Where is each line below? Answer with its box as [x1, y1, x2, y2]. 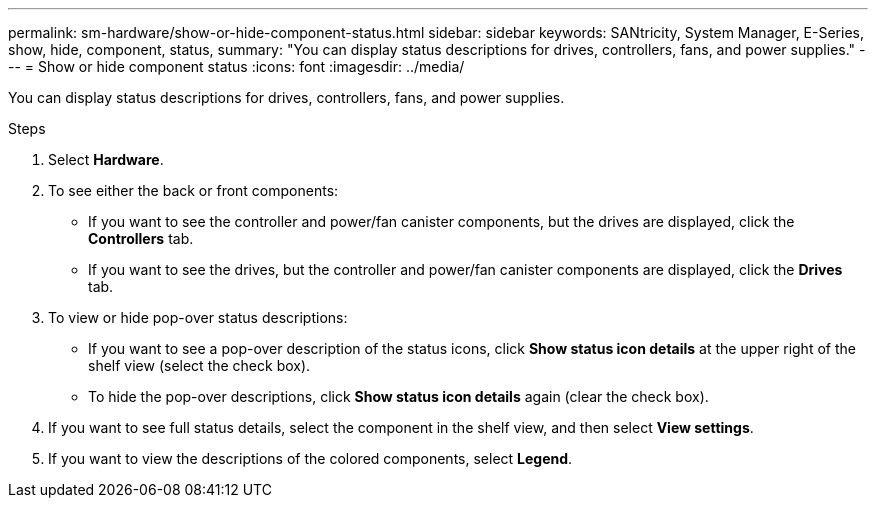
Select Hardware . [48, 151, 164, 168]
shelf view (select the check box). [88, 357, 311, 374]
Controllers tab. [88, 230, 194, 247]
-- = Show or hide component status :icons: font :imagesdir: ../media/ [8, 58, 465, 75]
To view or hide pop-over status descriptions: [48, 309, 348, 326]
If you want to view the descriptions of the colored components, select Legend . [48, 450, 573, 467]
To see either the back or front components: [48, 182, 339, 199]
